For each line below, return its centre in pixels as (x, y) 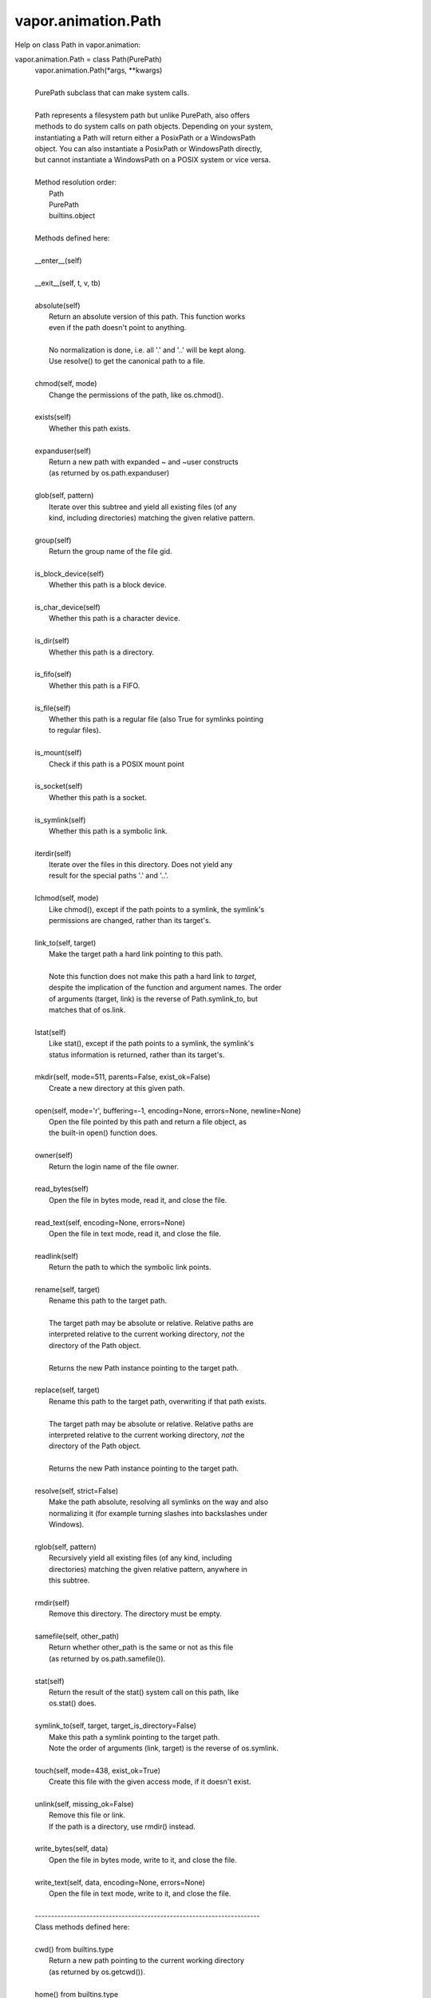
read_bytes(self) (62, 1189)
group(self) (53, 540)
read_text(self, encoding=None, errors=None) (110, 1222)
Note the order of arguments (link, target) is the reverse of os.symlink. (164, 1748)
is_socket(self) (59, 786)
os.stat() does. (73, 1703)
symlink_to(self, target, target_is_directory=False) (116, 1725)
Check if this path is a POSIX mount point (117, 764)
